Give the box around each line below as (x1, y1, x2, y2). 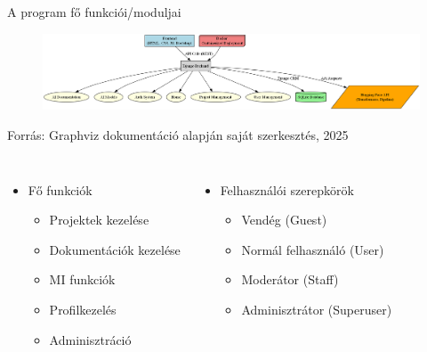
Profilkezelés (49, 299, 117, 318)
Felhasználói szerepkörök (220, 180, 354, 199)
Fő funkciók (28, 180, 93, 199)
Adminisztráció (49, 330, 132, 348)
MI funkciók (49, 270, 116, 289)
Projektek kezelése (49, 210, 149, 229)
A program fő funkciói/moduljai (7, 3, 181, 20)
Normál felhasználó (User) (241, 240, 384, 258)
